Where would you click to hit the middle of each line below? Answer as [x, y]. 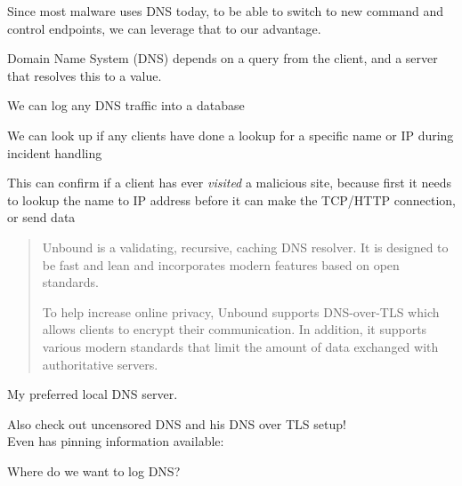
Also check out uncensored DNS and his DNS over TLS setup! [177, 423]
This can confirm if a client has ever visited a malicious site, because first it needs [229, 183]
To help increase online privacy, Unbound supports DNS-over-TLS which [241, 311]
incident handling [55, 152]
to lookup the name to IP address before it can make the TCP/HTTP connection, [232, 199]
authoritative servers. [100, 364]
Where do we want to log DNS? [94, 470]
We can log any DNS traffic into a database [126, 105]
